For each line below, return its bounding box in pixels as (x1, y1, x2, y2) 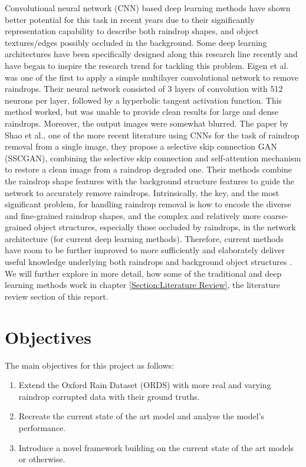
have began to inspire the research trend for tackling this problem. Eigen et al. (5, 59, 289, 71)
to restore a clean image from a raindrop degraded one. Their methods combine (5, 163, 292, 175)
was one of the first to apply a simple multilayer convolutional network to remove (5, 71, 299, 83)
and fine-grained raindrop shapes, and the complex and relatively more (5, 209, 261, 221)
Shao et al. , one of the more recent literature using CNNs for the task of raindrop (5, 128, 300, 141)
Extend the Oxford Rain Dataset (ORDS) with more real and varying (18, 379, 271, 391)
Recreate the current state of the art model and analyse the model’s (18, 410, 265, 422)
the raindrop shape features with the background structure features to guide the (5, 174, 295, 187)
